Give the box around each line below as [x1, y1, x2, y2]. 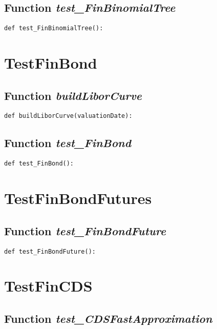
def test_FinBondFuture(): [4, 248, 96, 255]
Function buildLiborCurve [4, 87, 142, 103]
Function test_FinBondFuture [4, 222, 166, 238]
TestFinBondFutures [4, 188, 152, 209]
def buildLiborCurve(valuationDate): [4, 112, 133, 120]
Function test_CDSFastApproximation [4, 310, 212, 326]
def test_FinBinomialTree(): [4, 25, 103, 32]
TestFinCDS [4, 275, 93, 296]
